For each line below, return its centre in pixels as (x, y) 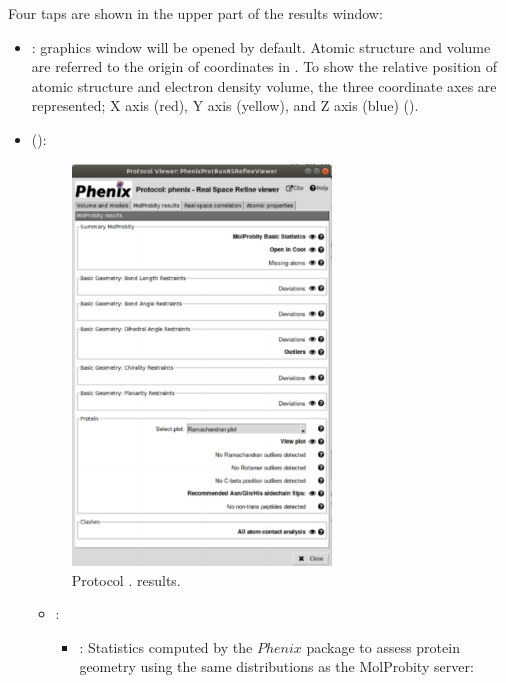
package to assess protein (383, 646)
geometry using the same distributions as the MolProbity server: (276, 666)
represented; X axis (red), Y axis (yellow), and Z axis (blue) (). (225, 105)
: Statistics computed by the (166, 646)
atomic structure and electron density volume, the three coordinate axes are (264, 85)
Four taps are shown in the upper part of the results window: (195, 13)
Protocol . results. (126, 579)
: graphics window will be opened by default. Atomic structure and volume (261, 46)
